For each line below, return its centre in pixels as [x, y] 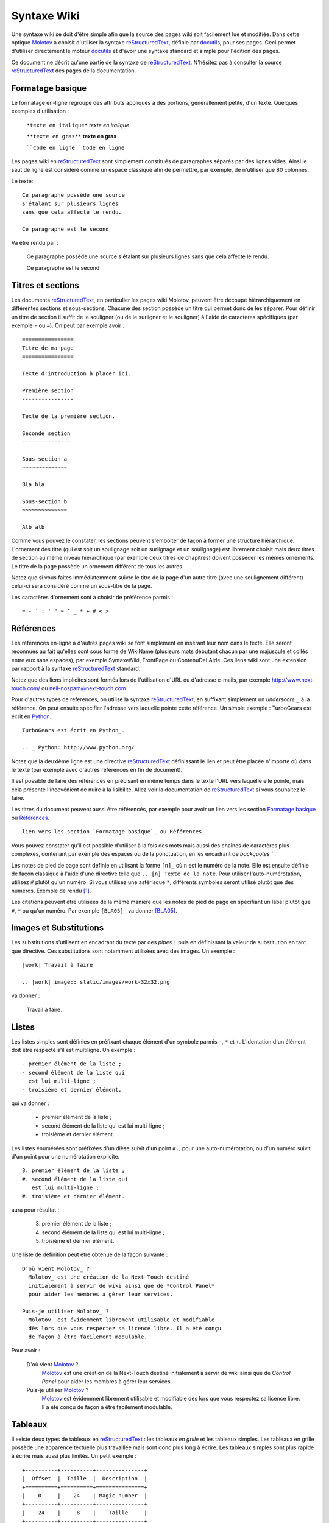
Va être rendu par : [35, 243]
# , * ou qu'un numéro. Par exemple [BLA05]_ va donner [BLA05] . [94, 910]
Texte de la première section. [69, 416]
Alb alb [34, 527]
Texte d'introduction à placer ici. [77, 373]
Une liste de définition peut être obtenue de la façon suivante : [90, 1254]
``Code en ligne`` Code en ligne [76, 147]
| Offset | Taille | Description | [85, 1479]
